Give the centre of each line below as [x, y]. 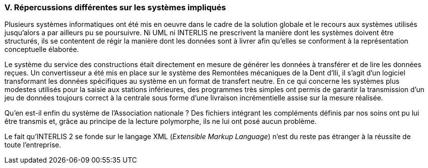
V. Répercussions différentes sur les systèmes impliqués [115, 7]
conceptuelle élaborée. [42, 49]
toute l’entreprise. [33, 145]
